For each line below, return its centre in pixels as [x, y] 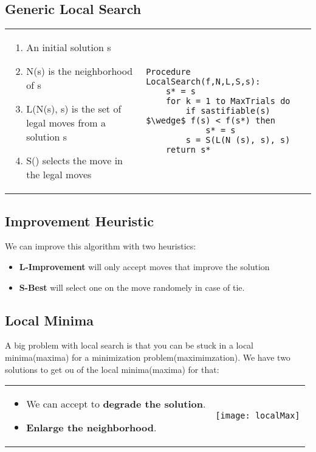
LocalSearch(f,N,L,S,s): [203, 82]
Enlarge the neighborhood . [91, 428]
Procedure [168, 72]
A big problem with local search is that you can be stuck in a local [129, 345]
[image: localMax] [258, 416]
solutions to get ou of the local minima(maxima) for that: [112, 369]
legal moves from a [66, 123]
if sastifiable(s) [228, 111]
